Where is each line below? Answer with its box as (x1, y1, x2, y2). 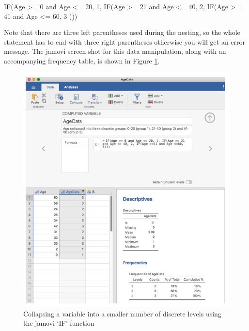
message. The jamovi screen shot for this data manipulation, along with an (4, 46, 226, 56)
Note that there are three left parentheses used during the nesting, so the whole (4, 27, 240, 37)
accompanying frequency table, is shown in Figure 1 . (4, 55, 160, 65)
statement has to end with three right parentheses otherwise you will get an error (4, 36, 246, 47)
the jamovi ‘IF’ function (23, 318, 94, 328)
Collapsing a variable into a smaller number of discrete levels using (23, 308, 221, 318)
